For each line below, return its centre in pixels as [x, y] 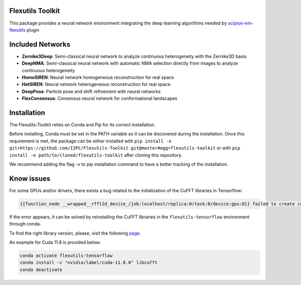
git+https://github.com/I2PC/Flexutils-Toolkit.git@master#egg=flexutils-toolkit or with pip [125, 148]
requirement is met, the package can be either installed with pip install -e [90, 141]
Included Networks [40, 44]
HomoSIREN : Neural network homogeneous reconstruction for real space [98, 77]
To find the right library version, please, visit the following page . [75, 233]
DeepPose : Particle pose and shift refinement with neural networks [91, 91]
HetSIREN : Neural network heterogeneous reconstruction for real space [96, 84]
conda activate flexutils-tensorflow [66, 256]
